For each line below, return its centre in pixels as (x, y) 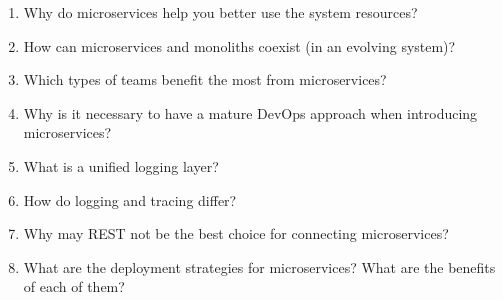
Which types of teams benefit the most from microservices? (205, 79)
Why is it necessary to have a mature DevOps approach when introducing (250, 112)
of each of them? (74, 286)
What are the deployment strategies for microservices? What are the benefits (259, 266)
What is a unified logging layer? (121, 165)
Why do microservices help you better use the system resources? (220, 12)
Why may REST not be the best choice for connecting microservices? (236, 233)
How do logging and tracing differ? (130, 199)
